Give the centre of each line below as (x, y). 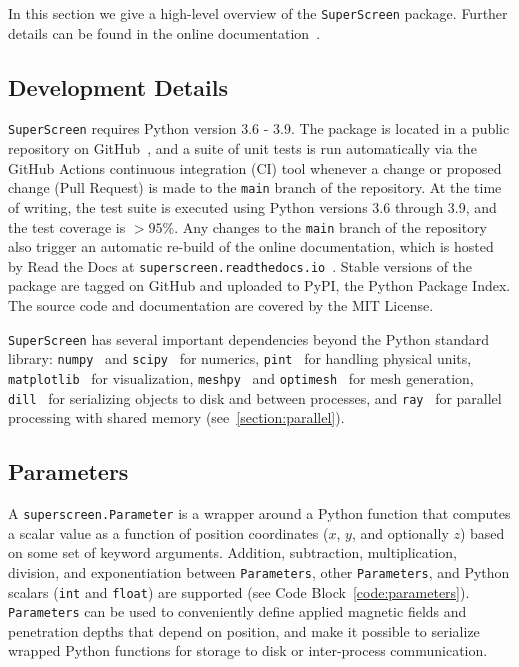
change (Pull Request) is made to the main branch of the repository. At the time (255, 187)
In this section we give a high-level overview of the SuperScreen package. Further (258, 13)
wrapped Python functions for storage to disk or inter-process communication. (248, 650)
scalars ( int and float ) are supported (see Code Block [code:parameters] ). (239, 591)
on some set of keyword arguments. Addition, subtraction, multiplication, (232, 552)
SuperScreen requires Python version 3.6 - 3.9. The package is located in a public (259, 128)
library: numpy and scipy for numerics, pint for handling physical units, (240, 358)
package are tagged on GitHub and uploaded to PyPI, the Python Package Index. (259, 285)
